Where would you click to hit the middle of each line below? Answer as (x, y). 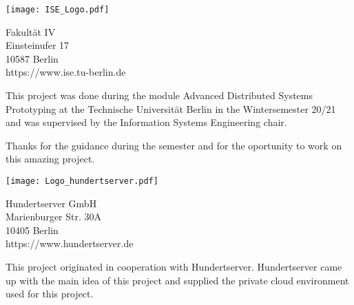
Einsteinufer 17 (38, 45)
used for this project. (50, 294)
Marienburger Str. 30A (54, 217)
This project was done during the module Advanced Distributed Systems (159, 95)
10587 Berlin (32, 58)
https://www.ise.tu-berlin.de (66, 72)
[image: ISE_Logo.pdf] (58, 10)
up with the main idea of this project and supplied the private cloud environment (177, 280)
